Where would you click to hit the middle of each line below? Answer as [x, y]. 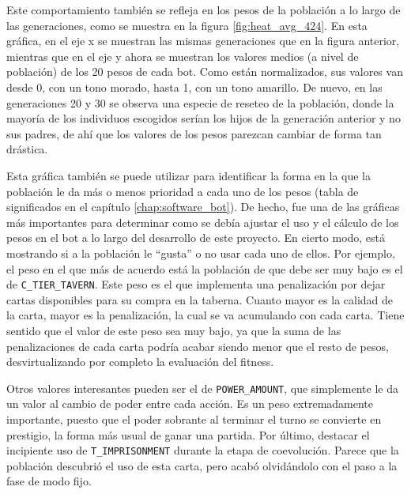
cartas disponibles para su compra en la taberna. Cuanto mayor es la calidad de [200, 299]
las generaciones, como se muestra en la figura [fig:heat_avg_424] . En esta [187, 25]
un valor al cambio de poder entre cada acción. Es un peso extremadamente [190, 403]
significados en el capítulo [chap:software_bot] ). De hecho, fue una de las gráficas [203, 207]
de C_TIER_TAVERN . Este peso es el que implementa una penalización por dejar [196, 284]
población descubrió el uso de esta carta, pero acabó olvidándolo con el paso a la [202, 465]
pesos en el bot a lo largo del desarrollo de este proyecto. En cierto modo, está [196, 238]
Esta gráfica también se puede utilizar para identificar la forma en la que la [189, 175]
